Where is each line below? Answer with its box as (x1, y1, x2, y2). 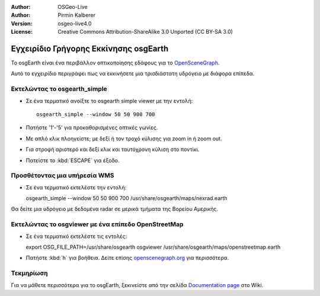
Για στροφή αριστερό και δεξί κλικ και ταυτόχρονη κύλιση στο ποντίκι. (25, 146, 200, 153)
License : (11, 28, 33, 36)
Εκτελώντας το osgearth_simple (11, 85, 108, 93)
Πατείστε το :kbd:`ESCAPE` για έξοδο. (25, 157, 120, 164)
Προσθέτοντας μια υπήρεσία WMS (11, 172, 115, 180)
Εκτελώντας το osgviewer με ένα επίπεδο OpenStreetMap (11, 220, 184, 229)
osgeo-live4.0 (57, 20, 92, 27)
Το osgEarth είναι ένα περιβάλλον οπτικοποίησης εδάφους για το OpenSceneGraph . (11, 59, 220, 66)
